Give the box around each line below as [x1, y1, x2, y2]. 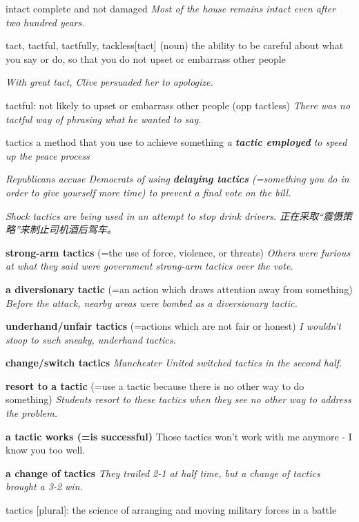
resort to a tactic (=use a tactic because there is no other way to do [6, 378, 304, 393]
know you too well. [6, 442, 86, 457]
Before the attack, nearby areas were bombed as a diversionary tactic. [6, 295, 298, 310]
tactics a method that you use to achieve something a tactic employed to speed [6, 135, 347, 149]
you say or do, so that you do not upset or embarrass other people [6, 51, 286, 66]
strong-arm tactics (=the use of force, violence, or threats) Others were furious [6, 245, 351, 259]
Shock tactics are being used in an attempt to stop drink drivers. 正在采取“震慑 [6, 208, 343, 223]
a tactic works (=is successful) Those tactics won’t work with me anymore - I [6, 429, 352, 443]
